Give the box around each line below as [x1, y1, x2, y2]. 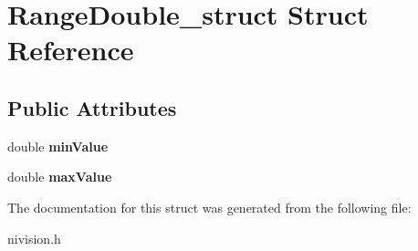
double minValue [7, 136, 109, 155]
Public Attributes [7, 93, 177, 121]
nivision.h [7, 228, 61, 247]
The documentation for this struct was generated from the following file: [7, 197, 412, 216]
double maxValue [7, 167, 112, 186]
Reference [7, 31, 134, 68]
